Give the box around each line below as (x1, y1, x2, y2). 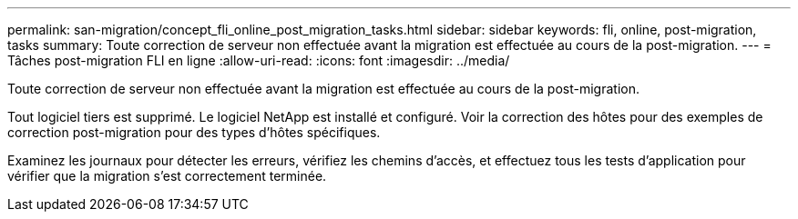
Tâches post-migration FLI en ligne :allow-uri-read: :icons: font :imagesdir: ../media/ (7, 53, 510, 68)
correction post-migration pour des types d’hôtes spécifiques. (7, 124, 381, 140)
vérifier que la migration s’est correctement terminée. (7, 168, 327, 184)
